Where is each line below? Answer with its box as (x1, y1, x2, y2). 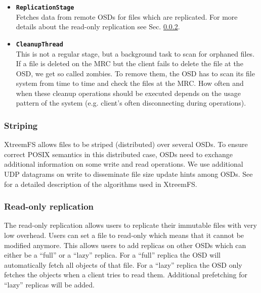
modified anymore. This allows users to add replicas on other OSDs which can (4, 239, 246, 250)
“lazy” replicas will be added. (4, 279, 95, 290)
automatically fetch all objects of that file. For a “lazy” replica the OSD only (4, 259, 242, 270)
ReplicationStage (16, 4, 74, 11)
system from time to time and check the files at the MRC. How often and (16, 78, 244, 88)
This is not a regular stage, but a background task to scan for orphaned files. (16, 48, 255, 59)
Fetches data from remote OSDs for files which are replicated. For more (16, 11, 238, 22)
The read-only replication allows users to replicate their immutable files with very (4, 220, 257, 230)
